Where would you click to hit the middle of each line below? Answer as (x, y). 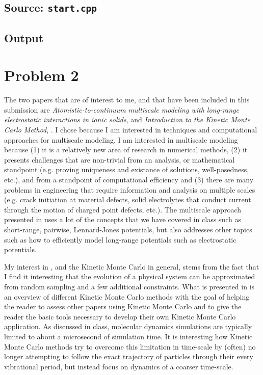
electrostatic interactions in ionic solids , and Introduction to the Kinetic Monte (127, 119)
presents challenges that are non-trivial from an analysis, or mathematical (120, 159)
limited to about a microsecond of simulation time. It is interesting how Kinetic (128, 336)
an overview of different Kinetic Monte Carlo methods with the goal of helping (127, 296)
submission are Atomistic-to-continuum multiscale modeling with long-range (122, 109)
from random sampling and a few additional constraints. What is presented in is (129, 286)
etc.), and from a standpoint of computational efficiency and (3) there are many (129, 180)
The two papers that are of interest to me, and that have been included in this (127, 100)
